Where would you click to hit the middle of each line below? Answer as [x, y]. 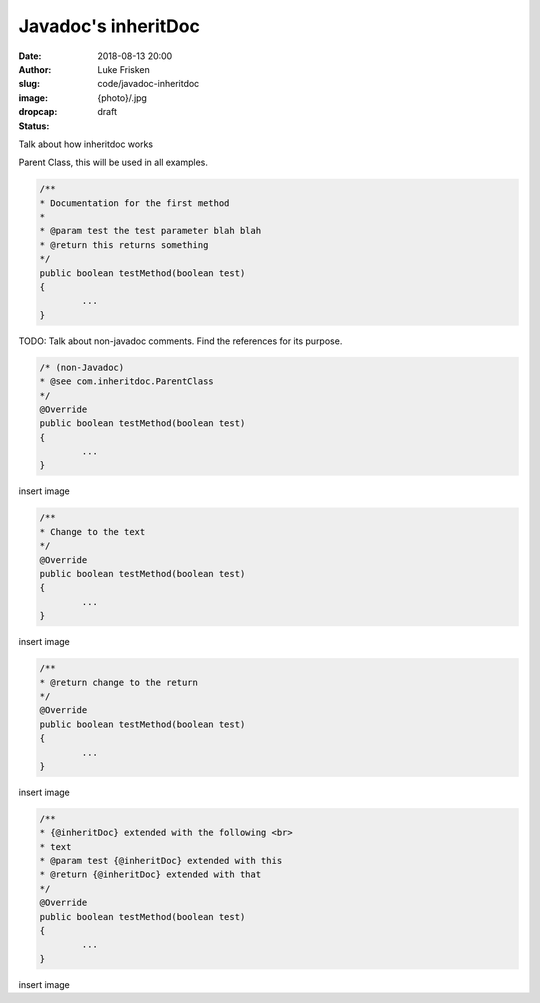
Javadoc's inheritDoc [109, 26]
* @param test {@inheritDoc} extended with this [161, 861]
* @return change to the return [119, 682]
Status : [34, 126]
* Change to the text [92, 531]
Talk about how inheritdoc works [86, 144]
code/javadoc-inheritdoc [148, 84]
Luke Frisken [123, 69]
